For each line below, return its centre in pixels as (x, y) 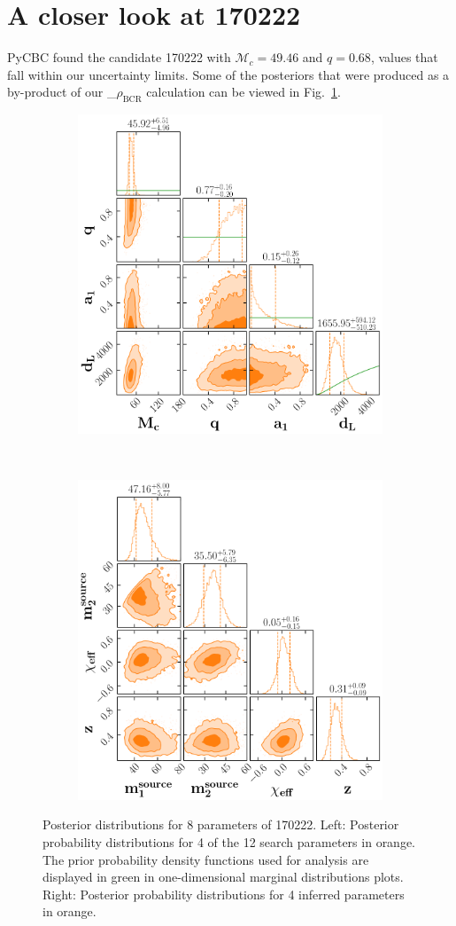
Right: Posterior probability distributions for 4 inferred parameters (224, 894)
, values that (404, 57)
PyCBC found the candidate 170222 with (119, 57)
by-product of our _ (62, 92)
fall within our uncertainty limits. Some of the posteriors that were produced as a (228, 74)
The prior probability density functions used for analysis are (206, 859)
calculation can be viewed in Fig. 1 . (243, 92)
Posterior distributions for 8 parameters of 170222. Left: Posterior (221, 824)
